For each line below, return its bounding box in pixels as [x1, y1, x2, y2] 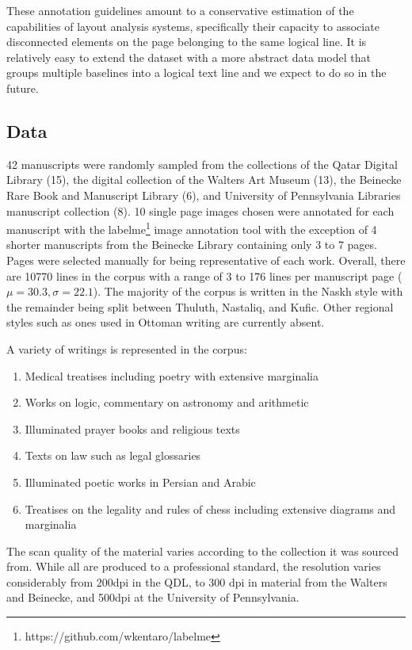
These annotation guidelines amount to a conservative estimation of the [6, 2, 354, 18]
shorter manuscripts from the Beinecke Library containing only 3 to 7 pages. [6, 236, 377, 253]
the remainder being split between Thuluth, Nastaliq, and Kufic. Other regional [6, 298, 394, 315]
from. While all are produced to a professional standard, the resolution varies [6, 558, 381, 575]
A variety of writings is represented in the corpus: [6, 340, 247, 357]
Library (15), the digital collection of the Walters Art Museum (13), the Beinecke [6, 171, 402, 188]
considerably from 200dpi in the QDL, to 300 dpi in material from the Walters [6, 573, 387, 590]
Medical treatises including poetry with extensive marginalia [25, 367, 319, 384]
